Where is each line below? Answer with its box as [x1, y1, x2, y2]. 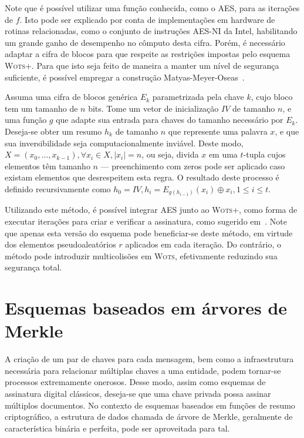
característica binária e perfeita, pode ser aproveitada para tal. [5, 422, 230, 434]
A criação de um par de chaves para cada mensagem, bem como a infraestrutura [5, 353, 294, 365]
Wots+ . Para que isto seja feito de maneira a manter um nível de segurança [5, 59, 279, 71]
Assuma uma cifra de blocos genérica [5, 91, 138, 103]
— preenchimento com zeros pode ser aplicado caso [100, 159, 285, 172]
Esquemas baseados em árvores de [5, 296, 288, 320]
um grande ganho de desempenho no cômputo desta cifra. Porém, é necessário [5, 36, 285, 48]
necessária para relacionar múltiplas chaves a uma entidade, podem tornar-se [5, 364, 281, 376]
